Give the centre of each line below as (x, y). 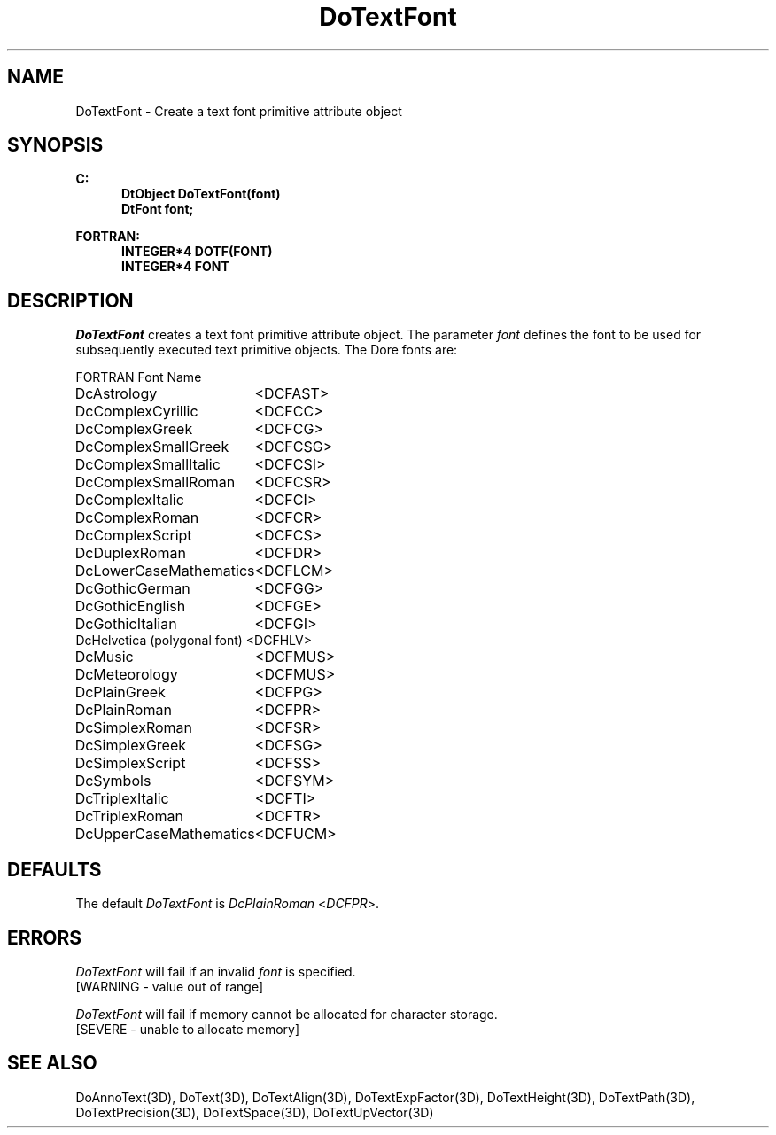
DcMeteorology (126, 675)
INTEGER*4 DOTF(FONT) (197, 252)
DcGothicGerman (132, 589)
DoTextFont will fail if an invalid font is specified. (216, 971)
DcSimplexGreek (131, 746)
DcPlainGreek (120, 692)
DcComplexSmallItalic (147, 465)
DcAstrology (116, 394)
